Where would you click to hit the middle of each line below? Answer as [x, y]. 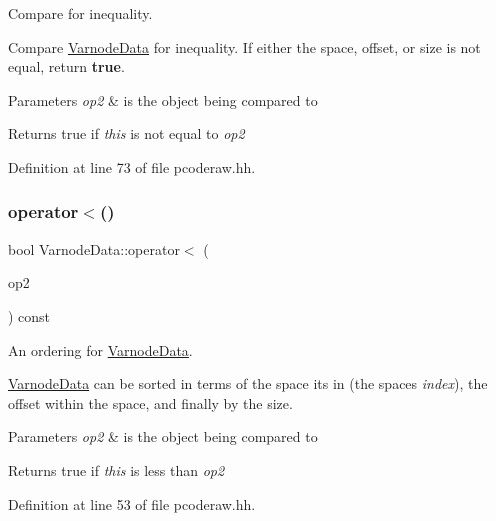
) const [29, 315]
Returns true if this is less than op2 [116, 469]
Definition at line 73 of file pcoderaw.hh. [132, 166]
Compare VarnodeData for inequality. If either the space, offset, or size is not [244, 46]
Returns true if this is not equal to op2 [126, 133]
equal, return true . [66, 66]
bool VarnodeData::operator [94, 248]
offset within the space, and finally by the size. [150, 402]
